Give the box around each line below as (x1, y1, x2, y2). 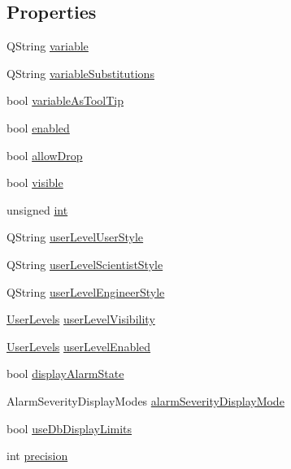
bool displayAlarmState (7, 365, 124, 382)
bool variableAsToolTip (7, 92, 124, 109)
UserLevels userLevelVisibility (7, 310, 155, 328)
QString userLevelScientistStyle (7, 255, 163, 272)
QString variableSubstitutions (7, 64, 154, 81)
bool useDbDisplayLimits (7, 419, 132, 436)
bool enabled (7, 119, 70, 136)
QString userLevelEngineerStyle (7, 283, 165, 300)
